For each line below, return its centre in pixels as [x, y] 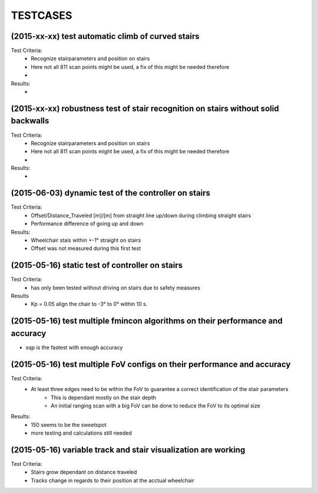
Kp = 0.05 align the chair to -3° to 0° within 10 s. [89, 304]
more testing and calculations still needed [82, 433]
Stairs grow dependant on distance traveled [84, 472]
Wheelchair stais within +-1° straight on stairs [86, 240]
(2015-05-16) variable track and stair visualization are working [128, 450]
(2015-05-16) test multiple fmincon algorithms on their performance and [147, 321]
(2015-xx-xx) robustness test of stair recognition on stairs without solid [145, 108]
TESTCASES [42, 15]
